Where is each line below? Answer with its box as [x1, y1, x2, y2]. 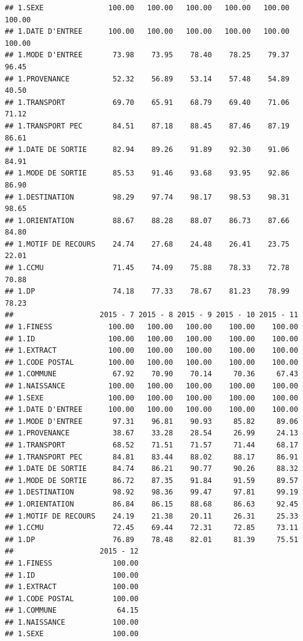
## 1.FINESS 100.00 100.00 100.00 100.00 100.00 [5, 323, 298, 332]
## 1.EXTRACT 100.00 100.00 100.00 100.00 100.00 [5, 346, 298, 355]
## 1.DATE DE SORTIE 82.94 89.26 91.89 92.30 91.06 [5, 145, 290, 154]
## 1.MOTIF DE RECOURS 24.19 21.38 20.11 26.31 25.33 [5, 511, 298, 520]
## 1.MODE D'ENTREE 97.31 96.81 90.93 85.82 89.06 [5, 417, 298, 426]
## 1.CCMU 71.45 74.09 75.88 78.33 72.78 [5, 264, 290, 273]
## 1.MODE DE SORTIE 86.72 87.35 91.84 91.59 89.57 [5, 476, 298, 485]
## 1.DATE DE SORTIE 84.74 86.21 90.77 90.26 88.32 [5, 464, 298, 473]
